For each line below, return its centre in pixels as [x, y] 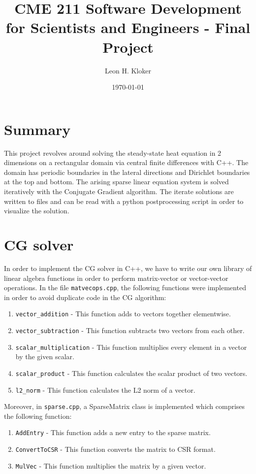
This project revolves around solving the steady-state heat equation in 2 [113, 152]
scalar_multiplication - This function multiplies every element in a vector [131, 347]
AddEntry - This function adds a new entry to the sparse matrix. [113, 432]
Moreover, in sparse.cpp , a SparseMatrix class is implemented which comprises [125, 406]
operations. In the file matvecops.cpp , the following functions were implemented [125, 288]
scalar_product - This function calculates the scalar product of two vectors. [131, 373]
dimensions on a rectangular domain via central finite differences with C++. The [126, 162]
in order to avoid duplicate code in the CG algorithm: [85, 297]
